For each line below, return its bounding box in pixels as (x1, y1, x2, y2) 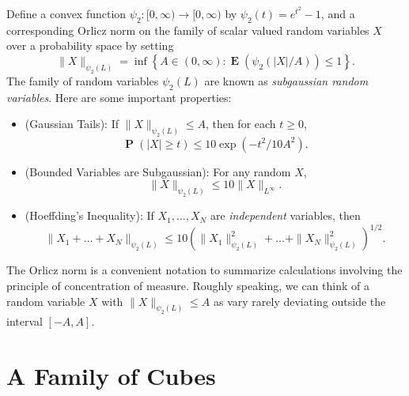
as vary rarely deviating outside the (214, 292, 386, 309)
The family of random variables (6, 72, 159, 89)
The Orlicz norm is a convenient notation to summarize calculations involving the (6, 262, 403, 278)
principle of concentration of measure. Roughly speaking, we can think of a (6, 277, 369, 293)
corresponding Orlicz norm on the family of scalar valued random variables (6, 21, 369, 38)
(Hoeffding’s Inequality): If (25, 207, 154, 224)
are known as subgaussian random (204, 72, 369, 89)
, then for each (205, 115, 276, 132)
